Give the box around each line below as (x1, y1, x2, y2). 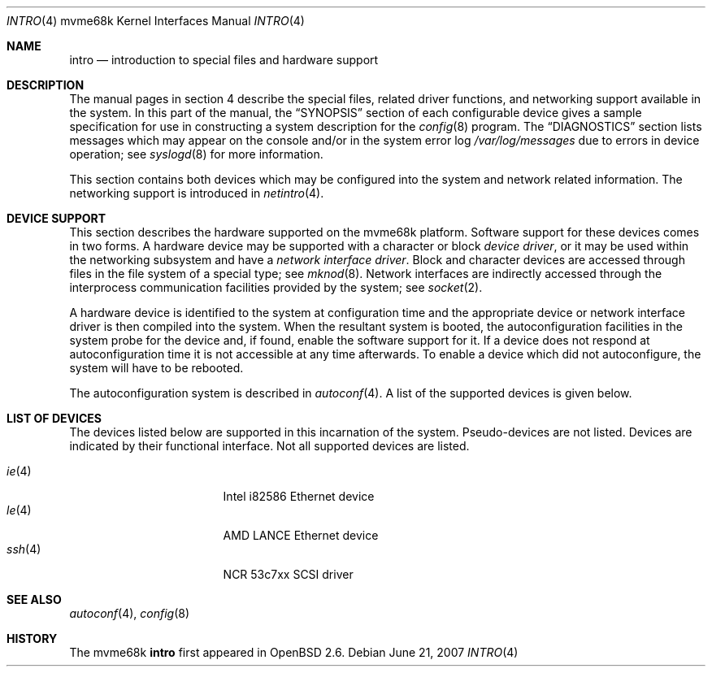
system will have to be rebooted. (69, 361, 244, 375)
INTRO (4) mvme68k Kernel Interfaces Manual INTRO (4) (7, 14, 305, 28)
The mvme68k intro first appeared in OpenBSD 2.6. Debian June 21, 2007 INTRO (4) (69, 645, 519, 659)
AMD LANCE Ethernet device (223, 528, 379, 542)
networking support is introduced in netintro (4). (69, 186, 324, 200)
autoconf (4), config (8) (69, 606, 190, 620)
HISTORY (7, 632, 58, 645)
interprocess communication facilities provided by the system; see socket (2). (69, 280, 483, 294)
